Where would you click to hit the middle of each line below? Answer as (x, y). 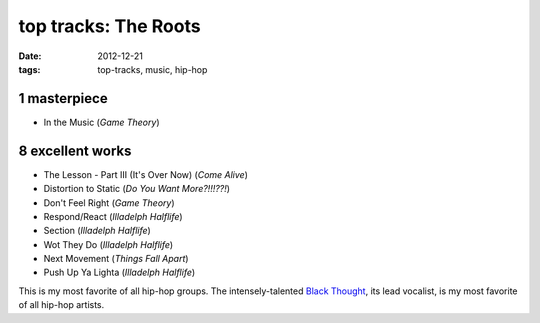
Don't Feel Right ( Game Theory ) (109, 202)
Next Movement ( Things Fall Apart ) (116, 259)
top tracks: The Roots (109, 26)
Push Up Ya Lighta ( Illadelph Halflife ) (119, 272)
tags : (29, 69)
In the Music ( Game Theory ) (101, 122)
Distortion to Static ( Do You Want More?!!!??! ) (136, 189)
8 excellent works (75, 150)
